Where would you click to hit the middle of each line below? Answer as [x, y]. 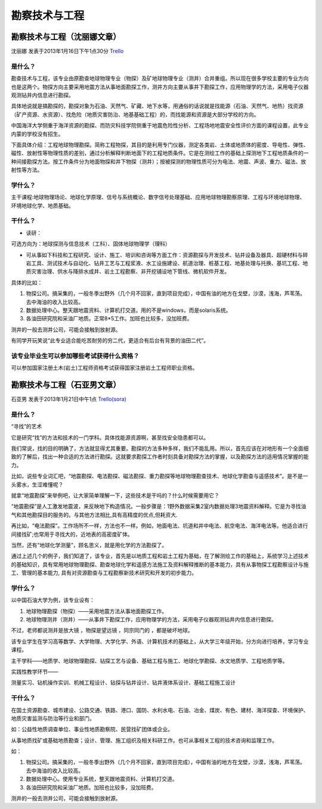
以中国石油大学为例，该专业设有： [53, 600]
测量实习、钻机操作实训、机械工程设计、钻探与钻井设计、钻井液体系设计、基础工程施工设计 [123, 683]
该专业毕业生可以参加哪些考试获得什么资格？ [75, 356]
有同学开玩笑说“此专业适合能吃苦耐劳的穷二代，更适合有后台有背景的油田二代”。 [110, 341]
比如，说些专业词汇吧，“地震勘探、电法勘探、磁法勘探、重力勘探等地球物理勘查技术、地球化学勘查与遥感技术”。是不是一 [160, 476]
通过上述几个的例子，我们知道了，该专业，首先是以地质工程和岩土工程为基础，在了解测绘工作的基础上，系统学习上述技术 [160, 556]
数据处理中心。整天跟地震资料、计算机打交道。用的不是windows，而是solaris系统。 [129, 310]
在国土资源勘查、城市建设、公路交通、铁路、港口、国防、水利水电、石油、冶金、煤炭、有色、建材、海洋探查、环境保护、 [160, 710]
